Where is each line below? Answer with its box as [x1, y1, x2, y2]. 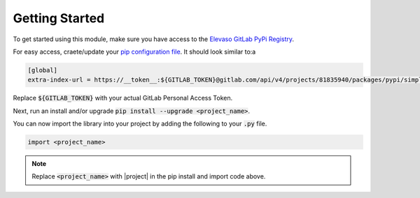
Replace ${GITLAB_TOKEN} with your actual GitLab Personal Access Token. [13, 94, 233, 102]
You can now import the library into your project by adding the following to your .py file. [13, 119, 267, 128]
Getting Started [13, 10, 105, 26]
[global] [27, 66, 58, 74]
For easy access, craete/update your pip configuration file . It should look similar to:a [13, 47, 256, 56]
